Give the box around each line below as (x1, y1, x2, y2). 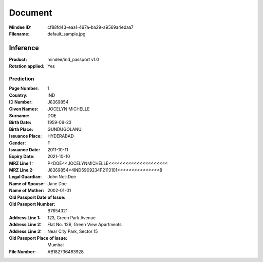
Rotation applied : (9, 63, 45, 69)
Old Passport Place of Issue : (9, 235, 68, 241)
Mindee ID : (9, 24, 32, 30)
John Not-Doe (47, 174, 76, 180)
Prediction (9, 75, 34, 82)
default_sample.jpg (47, 31, 86, 36)
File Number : (9, 248, 36, 255)
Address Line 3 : (9, 228, 42, 234)
